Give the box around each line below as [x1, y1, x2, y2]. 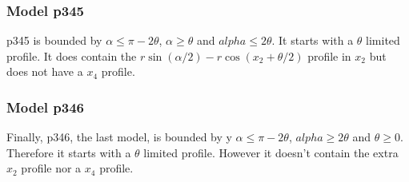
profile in [307, 47, 351, 64]
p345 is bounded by [6, 32, 102, 49]
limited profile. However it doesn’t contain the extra [143, 144, 399, 160]
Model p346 [6, 97, 85, 117]
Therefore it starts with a [6, 144, 131, 160]
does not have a [6, 63, 83, 80]
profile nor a [21, 160, 82, 176]
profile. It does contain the [6, 47, 137, 64]
